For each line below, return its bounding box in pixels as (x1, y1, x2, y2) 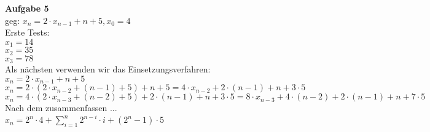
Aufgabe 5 (5, 2, 49, 14)
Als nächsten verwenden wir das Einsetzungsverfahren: (5, 63, 211, 76)
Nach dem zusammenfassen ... (5, 101, 117, 114)
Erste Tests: (5, 26, 50, 39)
